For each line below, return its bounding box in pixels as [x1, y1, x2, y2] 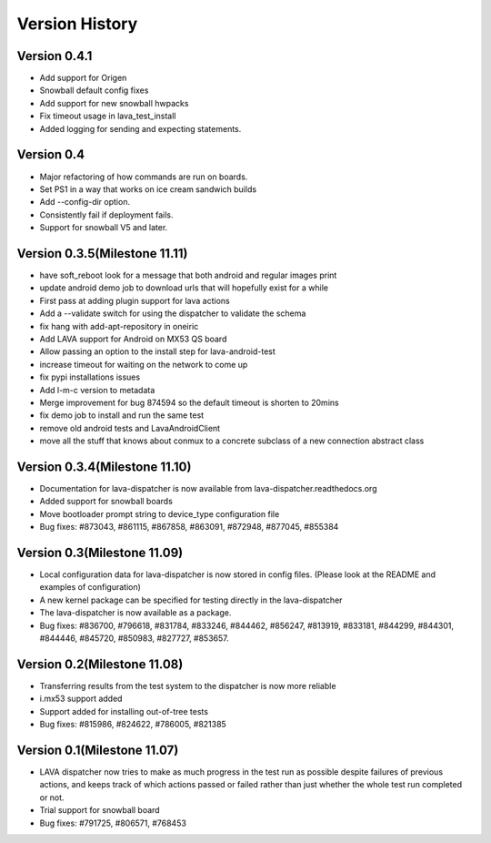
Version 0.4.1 [16, 48, 93, 64]
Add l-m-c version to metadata [39, 384, 155, 395]
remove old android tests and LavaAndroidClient [39, 422, 221, 433]
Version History [16, 14, 138, 34]
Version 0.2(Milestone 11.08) [16, 656, 184, 672]
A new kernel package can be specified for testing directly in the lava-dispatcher [39, 594, 343, 605]
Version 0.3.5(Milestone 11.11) [16, 246, 188, 261]
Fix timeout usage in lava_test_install [39, 110, 176, 122]
